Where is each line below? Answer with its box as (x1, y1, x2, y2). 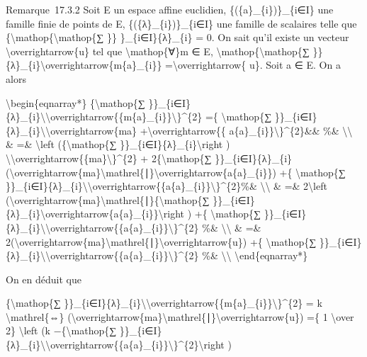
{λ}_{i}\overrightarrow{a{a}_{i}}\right (6, 206, 185, 221)
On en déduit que (6, 271, 81, 286)
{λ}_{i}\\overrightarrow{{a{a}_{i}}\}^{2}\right (6, 337, 225, 352)
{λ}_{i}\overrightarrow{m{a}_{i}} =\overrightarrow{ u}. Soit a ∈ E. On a (6, 57, 341, 72)
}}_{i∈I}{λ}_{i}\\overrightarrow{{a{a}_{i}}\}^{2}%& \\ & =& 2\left (6, 178, 327, 193)
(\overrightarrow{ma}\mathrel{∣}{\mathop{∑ (6, 192, 210, 207)
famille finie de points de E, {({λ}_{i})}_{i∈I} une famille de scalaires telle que (6, 16, 357, 30)
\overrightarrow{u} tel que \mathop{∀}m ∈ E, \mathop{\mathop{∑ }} (6, 43, 323, 58)
